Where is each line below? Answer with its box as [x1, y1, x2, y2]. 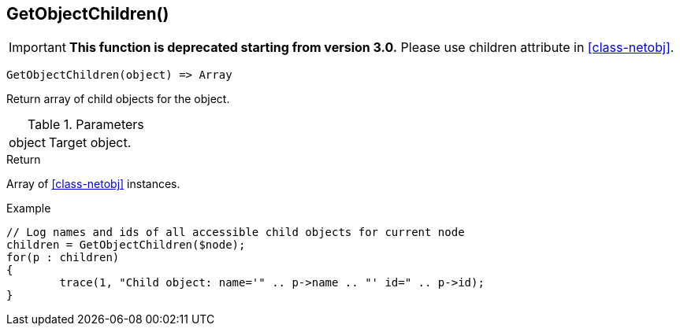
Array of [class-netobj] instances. [6, 177, 180, 191]
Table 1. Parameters [28, 116, 144, 133]
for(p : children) [6, 251, 120, 264]
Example [6, 201, 51, 216]
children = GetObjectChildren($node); [6, 238, 246, 252]
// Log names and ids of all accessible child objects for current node [6, 226, 465, 239]
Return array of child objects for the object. [6, 92, 230, 106]
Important [9, 39, 66, 56]
